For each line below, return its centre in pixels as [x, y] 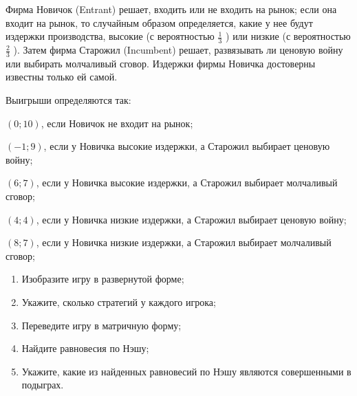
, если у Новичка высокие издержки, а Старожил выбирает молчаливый [187, 183]
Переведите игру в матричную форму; [101, 325]
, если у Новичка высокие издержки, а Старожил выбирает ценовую [187, 146]
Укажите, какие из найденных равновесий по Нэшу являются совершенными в [186, 371]
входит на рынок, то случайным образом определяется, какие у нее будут [159, 22]
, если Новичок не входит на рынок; [117, 123]
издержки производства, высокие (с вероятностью [110, 36]
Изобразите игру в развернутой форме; [103, 279]
